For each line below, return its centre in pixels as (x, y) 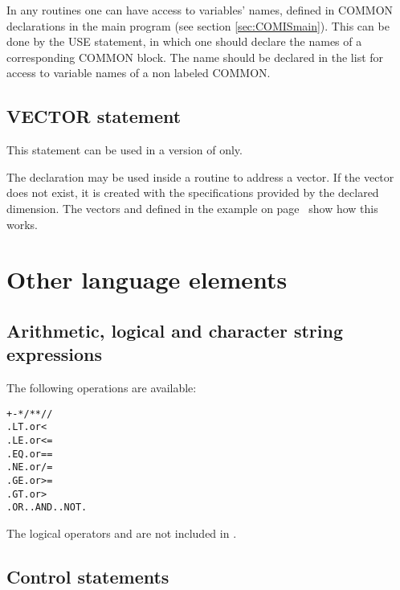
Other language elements (147, 279)
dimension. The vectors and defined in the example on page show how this (192, 208)
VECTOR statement (94, 116)
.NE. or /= (30, 467)
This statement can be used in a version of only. (124, 150)
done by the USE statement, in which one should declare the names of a (184, 41)
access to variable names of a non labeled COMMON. (139, 73)
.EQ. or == (30, 454)
